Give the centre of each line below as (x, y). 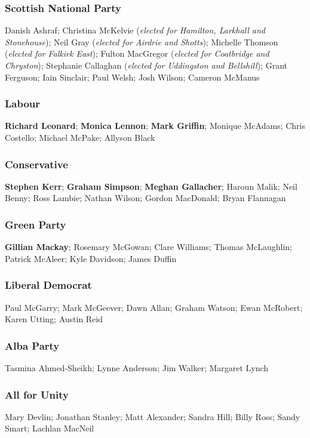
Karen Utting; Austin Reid (54, 319)
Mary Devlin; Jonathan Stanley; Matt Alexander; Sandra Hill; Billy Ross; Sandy (153, 416)
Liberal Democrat (48, 285)
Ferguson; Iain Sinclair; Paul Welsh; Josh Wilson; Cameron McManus (132, 77)
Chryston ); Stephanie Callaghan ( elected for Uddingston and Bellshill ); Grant (146, 65)
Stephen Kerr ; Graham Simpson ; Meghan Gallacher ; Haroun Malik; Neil (151, 186)
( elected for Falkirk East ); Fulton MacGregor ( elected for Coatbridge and (137, 53)
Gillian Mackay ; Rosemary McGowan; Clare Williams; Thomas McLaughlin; (148, 247)
